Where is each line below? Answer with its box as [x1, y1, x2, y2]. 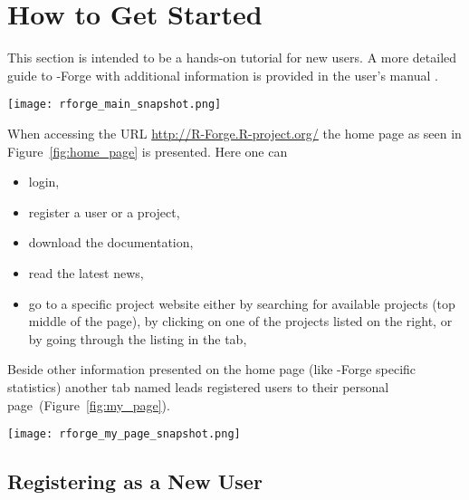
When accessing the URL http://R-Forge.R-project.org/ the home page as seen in [7, 123, 462, 142]
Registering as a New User [7, 467, 263, 495]
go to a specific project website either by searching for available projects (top [28, 293, 455, 312]
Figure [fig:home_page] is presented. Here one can [7, 141, 288, 160]
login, [28, 172, 60, 191]
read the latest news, [28, 263, 144, 282]
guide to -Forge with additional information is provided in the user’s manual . [7, 65, 438, 84]
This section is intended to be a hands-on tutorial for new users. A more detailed [7, 48, 457, 67]
